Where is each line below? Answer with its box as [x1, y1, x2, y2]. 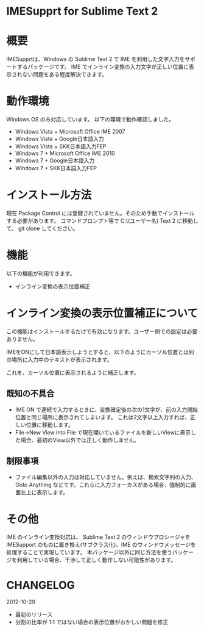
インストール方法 [6, 188, 92, 202]
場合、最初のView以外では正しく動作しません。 [20, 436, 140, 444]
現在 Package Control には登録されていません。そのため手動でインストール [6, 209, 195, 217]
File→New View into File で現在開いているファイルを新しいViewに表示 [15, 428, 191, 436]
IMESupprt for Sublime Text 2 [6, 4, 158, 18]
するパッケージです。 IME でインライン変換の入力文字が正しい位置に [16, 63, 189, 71]
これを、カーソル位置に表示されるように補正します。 [6, 369, 139, 376]
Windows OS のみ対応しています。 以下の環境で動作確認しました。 [6, 116, 175, 123]
